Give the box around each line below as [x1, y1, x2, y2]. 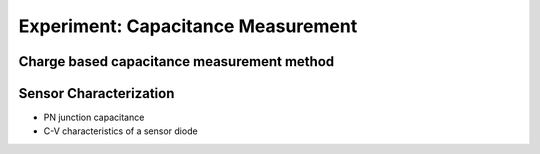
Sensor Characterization [18, 85, 175, 102]
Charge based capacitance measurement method [18, 53, 335, 70]
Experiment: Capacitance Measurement [18, 15, 358, 37]
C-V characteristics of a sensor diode [43, 125, 199, 137]
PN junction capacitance [43, 111, 145, 124]
